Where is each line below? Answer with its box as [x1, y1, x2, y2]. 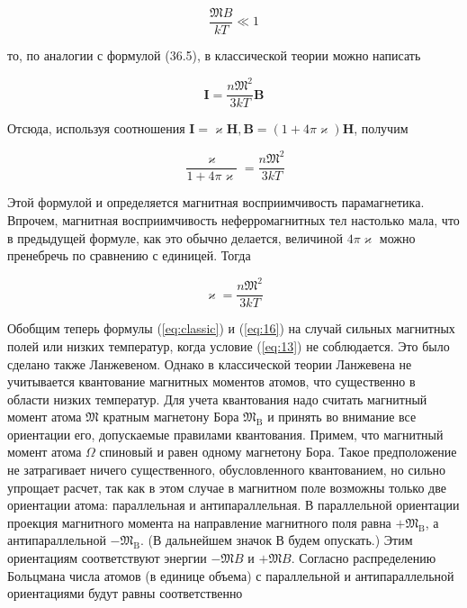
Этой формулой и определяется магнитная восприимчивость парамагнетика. [7, 193, 425, 212]
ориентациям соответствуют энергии [7, 549, 207, 567]
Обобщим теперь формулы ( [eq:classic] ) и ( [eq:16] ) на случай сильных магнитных [7, 319, 455, 338]
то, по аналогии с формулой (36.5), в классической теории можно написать [7, 46, 421, 65]
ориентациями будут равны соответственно [7, 584, 243, 603]
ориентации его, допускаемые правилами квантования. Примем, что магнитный [7, 424, 444, 443]
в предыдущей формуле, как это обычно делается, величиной [7, 228, 344, 247]
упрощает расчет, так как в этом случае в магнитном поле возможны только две [7, 477, 446, 496]
